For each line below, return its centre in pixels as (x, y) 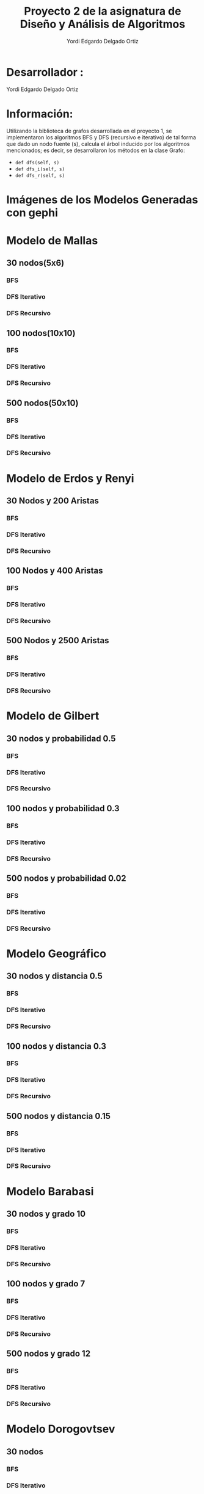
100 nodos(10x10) (41, 333)
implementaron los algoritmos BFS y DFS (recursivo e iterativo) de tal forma (101, 137)
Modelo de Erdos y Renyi (70, 478)
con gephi (32, 213)
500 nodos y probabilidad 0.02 (66, 879)
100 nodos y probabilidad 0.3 (63, 808)
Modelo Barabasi (50, 1191)
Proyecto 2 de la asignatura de (103, 11)
